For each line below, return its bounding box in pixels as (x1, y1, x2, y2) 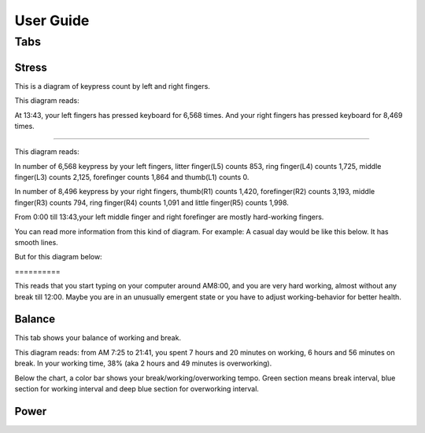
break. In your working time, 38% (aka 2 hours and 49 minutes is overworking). (14, 358, 272, 369)
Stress (14, 61, 47, 74)
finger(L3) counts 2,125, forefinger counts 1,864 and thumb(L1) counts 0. (14, 173, 249, 182)
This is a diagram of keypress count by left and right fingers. (14, 81, 210, 90)
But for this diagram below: (14, 252, 102, 262)
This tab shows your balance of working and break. (14, 333, 181, 343)
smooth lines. (14, 238, 58, 248)
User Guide (14, 12, 90, 29)
